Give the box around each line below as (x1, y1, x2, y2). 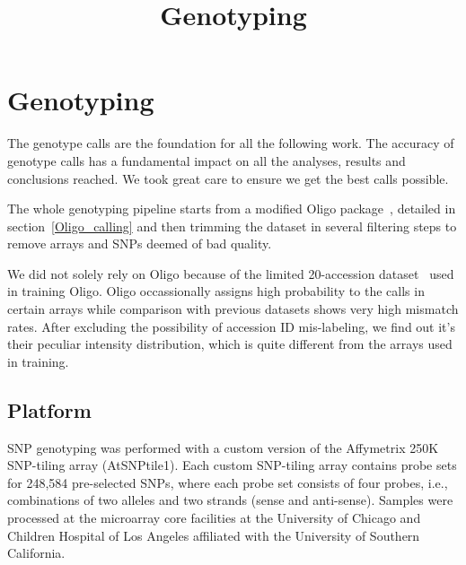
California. (7, 543, 66, 562)
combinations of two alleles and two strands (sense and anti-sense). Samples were (7, 491, 453, 509)
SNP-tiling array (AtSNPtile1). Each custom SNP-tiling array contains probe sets (7, 456, 457, 474)
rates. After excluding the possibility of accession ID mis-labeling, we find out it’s (7, 317, 455, 335)
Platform (7, 395, 92, 423)
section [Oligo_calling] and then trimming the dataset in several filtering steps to (7, 216, 457, 235)
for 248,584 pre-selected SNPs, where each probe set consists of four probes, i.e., (7, 473, 448, 491)
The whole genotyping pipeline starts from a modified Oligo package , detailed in (7, 199, 456, 218)
